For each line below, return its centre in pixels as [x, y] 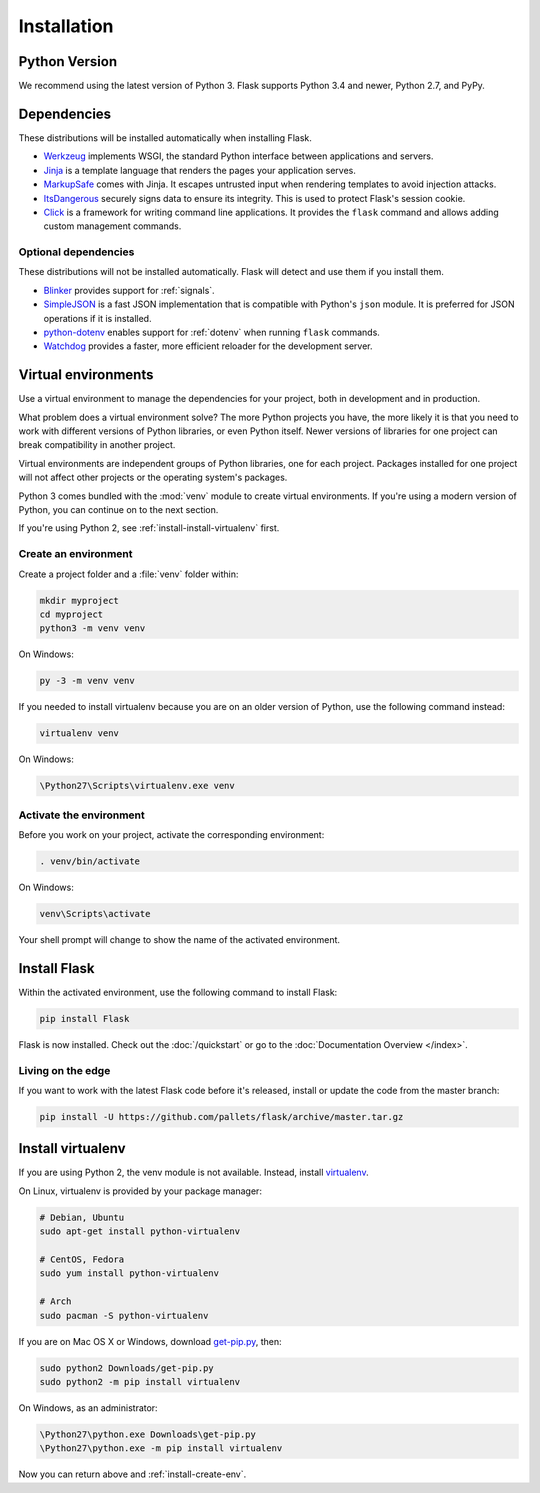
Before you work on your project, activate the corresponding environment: [171, 834]
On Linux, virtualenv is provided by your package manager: [140, 1191]
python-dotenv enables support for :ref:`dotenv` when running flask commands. [211, 332]
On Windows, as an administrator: [88, 1407]
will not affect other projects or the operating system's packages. [153, 477]
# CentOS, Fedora [82, 1259]
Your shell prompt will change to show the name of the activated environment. [179, 939]
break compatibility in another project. [97, 445]
